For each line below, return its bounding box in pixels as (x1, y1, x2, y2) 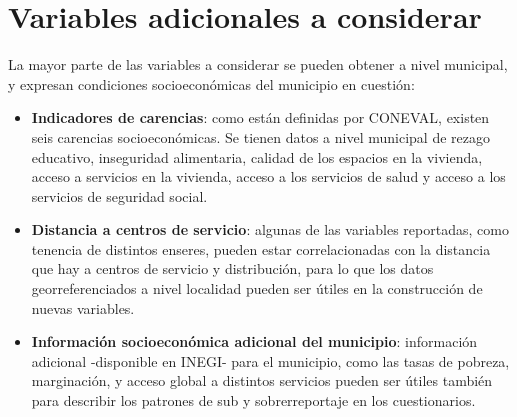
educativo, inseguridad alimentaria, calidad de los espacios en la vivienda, (31, 146, 483, 167)
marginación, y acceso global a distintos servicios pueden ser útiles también (31, 370, 493, 391)
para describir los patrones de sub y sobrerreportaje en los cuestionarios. (31, 390, 476, 411)
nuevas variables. (31, 297, 135, 318)
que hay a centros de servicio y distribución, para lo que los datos (31, 258, 434, 279)
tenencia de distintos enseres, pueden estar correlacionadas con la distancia (31, 238, 491, 259)
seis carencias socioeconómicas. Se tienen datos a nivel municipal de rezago (31, 126, 490, 147)
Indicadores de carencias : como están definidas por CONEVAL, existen (31, 107, 490, 128)
